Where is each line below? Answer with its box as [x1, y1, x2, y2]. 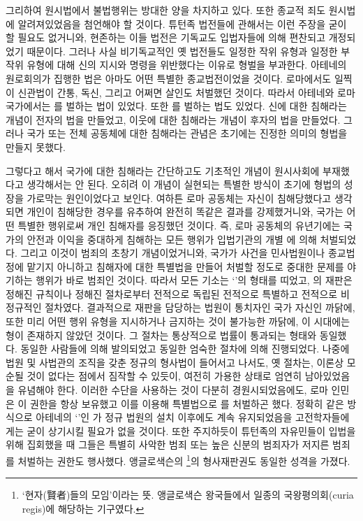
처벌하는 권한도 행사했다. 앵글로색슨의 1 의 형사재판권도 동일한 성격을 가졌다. [17, 452, 350, 468]
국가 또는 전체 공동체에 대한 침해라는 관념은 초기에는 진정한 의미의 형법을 [27, 126, 348, 141]
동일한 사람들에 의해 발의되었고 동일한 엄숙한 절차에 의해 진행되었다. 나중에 [20, 341, 350, 356]
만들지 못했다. [6, 139, 66, 154]
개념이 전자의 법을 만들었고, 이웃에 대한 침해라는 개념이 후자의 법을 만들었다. [6, 112, 341, 127]
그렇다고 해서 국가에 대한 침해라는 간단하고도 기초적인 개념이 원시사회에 [6, 163, 320, 178]
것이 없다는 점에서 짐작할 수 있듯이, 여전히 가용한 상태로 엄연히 [27, 369, 302, 383]
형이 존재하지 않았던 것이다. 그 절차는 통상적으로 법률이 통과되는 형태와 [6, 327, 317, 342]
